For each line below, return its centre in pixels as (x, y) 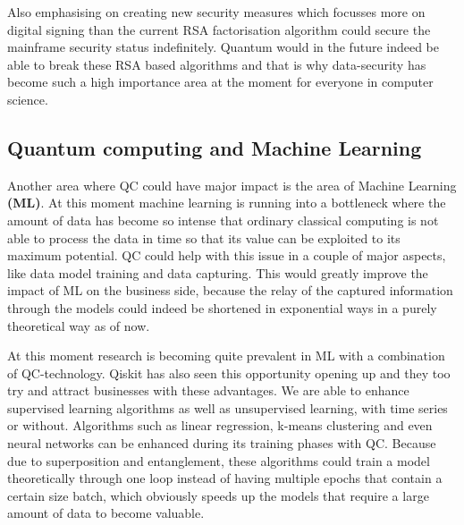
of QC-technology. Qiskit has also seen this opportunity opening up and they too (229, 373)
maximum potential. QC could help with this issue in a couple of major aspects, (227, 255)
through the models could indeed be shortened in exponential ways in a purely (222, 307)
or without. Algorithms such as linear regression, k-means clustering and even (220, 425)
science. (28, 99)
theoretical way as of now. (79, 325)
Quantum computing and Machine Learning (215, 147)
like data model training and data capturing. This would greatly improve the (218, 272)
